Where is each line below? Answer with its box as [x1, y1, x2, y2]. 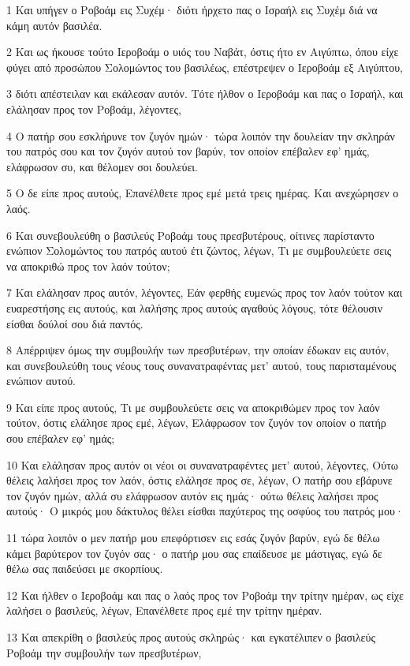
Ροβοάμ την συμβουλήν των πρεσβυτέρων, [6, 644, 202, 660]
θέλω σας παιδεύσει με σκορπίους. [6, 560, 163, 577]
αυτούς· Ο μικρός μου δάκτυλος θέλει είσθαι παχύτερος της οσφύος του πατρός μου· [6, 503, 404, 519]
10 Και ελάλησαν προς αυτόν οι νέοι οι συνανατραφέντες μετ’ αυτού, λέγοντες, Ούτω [6, 456, 398, 473]
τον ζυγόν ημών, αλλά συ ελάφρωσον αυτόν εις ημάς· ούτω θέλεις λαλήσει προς [6, 487, 378, 503]
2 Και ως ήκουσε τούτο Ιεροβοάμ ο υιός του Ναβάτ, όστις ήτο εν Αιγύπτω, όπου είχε [6, 43, 399, 60]
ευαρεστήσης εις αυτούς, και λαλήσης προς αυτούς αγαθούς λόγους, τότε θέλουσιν [6, 299, 382, 316]
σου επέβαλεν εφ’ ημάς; [6, 430, 115, 447]
